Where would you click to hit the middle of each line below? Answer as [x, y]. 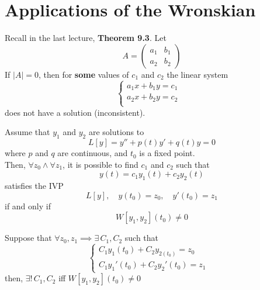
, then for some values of [84, 74]
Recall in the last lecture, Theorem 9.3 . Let [86, 38]
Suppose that [28, 238]
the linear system [197, 74]
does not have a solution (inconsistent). [75, 112]
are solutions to [116, 132]
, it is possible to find [100, 164]
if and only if [28, 206]
